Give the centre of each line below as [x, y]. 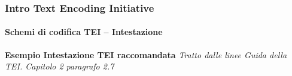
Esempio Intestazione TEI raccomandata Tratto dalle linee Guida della [146, 54]
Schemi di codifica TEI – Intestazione [84, 32]
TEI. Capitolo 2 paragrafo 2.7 [60, 66]
